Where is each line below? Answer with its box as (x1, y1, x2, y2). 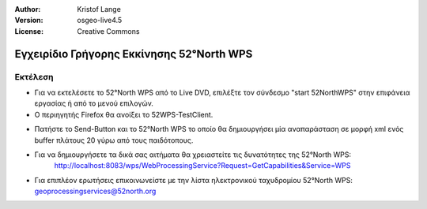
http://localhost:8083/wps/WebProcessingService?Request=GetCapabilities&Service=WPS (54, 161, 351, 170)
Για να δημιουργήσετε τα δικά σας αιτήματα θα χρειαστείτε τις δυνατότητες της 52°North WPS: (34, 150, 352, 159)
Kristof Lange (77, 5, 122, 13)
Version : (14, 16, 43, 25)
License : (14, 26, 43, 35)
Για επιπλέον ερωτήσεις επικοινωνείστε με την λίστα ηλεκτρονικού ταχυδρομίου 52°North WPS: (34, 175, 353, 185)
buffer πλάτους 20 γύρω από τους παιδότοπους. (34, 135, 194, 145)
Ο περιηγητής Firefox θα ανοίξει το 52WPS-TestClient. (34, 110, 213, 119)
